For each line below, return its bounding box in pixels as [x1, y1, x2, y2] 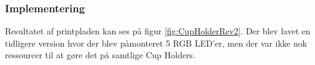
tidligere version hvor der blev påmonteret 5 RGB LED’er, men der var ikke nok [5, 36, 307, 49]
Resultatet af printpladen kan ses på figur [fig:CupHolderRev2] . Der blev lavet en [5, 25, 311, 37]
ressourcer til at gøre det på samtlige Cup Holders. [5, 48, 196, 61]
